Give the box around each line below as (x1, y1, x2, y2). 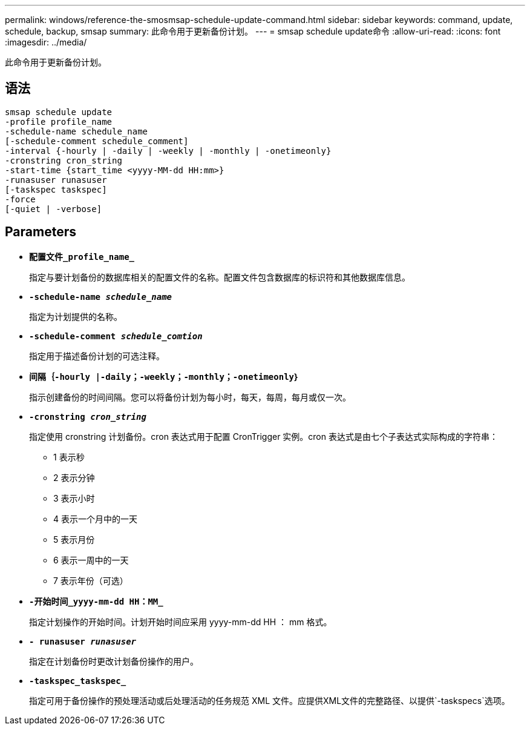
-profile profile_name (5, 116, 113, 127)
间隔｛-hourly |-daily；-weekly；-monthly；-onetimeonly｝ (29, 371, 299, 382)
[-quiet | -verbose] (5, 204, 102, 214)
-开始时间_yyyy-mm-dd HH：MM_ (29, 596, 163, 606)
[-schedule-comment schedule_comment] (5, 136, 189, 146)
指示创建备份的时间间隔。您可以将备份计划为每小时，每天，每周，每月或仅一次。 (29, 391, 351, 402)
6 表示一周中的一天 (53, 554, 129, 565)
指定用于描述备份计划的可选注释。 (29, 350, 165, 361)
